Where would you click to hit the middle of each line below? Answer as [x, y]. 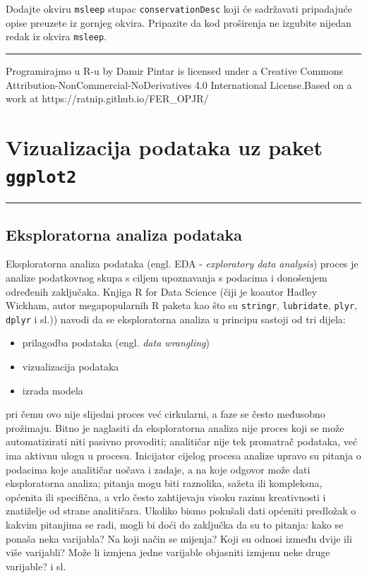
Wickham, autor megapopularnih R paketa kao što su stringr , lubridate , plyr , [181, 305]
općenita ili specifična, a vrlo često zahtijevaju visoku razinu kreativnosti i [166, 496]
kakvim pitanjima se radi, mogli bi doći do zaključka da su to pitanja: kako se [175, 524]
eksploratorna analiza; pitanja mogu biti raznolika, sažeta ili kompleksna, [164, 483]
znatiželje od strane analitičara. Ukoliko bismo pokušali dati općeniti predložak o [181, 511]
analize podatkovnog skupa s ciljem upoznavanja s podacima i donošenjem [167, 277]
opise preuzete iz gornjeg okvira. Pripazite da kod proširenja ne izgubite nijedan [179, 22]
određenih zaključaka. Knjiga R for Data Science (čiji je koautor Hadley [162, 291]
